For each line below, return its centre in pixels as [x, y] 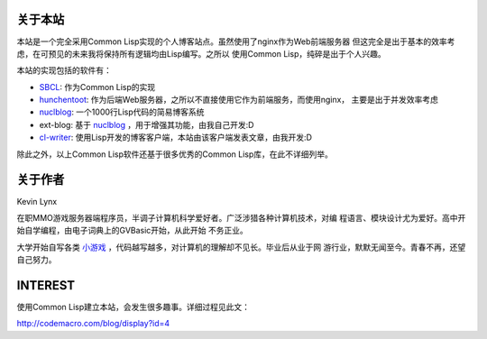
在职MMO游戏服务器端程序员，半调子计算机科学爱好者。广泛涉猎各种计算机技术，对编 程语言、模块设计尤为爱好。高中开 [241, 217]
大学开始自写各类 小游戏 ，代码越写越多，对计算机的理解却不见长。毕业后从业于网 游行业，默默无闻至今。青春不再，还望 [241, 247]
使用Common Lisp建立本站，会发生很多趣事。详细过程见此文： [133, 307]
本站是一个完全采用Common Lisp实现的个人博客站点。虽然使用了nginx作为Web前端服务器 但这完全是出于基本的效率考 [236, 41]
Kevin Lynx [37, 201]
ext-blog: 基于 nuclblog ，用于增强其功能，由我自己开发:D [147, 124]
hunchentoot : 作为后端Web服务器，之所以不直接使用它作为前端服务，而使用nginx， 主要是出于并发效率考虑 [239, 100]
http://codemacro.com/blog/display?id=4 [93, 324]
